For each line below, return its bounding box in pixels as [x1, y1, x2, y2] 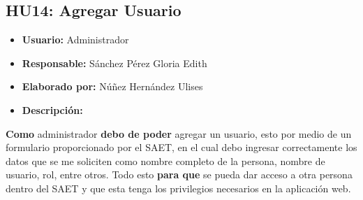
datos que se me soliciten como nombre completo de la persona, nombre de [6, 153, 325, 168]
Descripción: [22, 102, 83, 117]
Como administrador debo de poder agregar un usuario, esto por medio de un [6, 126, 352, 141]
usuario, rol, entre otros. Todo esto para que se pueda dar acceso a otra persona [6, 167, 353, 182]
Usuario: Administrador [22, 32, 129, 47]
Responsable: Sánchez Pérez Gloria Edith [22, 55, 207, 70]
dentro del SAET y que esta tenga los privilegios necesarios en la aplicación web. [6, 180, 351, 195]
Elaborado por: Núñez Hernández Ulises [22, 79, 203, 94]
